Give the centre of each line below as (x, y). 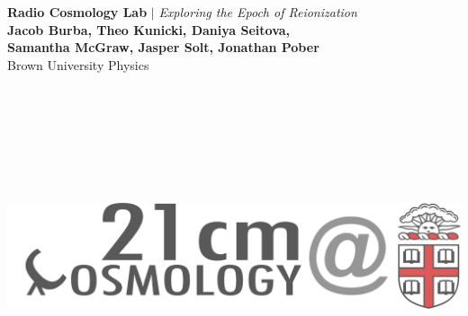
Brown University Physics (78, 64)
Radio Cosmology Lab (77, 12)
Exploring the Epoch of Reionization (258, 12)
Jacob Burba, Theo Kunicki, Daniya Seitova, (149, 29)
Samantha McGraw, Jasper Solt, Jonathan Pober (163, 47)
